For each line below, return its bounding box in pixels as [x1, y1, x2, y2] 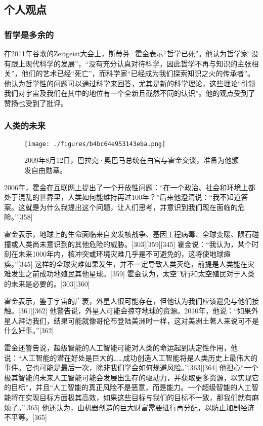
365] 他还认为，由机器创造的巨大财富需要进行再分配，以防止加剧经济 [27, 402, 255, 412]
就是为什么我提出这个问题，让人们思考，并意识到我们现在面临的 [25, 201, 238, 212]
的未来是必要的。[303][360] [4, 278, 90, 289]
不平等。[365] [4, 412, 47, 422]
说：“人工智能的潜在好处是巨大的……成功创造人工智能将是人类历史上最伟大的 [4, 352, 258, 363]
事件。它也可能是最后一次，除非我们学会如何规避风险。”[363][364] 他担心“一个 [4, 362, 258, 373]
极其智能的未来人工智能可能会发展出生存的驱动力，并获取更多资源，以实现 [4, 372, 252, 382]
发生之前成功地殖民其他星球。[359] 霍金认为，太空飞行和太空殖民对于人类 [11, 268, 255, 279]
